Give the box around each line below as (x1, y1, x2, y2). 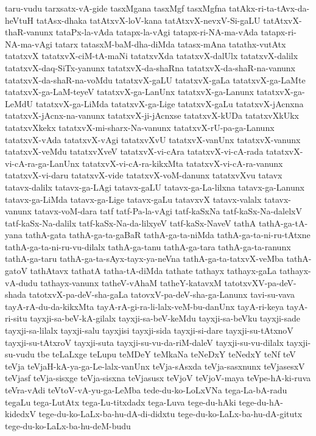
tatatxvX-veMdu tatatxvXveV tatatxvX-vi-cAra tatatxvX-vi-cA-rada (5, 145, 264, 158)
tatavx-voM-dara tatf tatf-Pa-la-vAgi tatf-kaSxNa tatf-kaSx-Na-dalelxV (34, 205, 302, 217)
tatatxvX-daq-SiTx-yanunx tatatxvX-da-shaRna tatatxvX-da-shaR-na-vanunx (5, 61, 295, 74)
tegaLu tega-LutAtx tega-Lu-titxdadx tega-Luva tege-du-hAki (5, 395, 236, 408)
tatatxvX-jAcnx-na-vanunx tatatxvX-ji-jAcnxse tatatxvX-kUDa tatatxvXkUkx (5, 109, 299, 122)
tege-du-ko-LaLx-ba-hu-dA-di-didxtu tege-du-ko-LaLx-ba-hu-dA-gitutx (38, 407, 303, 420)
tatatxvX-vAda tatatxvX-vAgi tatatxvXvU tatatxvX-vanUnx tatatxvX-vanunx (5, 133, 301, 146)
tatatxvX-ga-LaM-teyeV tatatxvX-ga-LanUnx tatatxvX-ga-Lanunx (5, 85, 254, 98)
